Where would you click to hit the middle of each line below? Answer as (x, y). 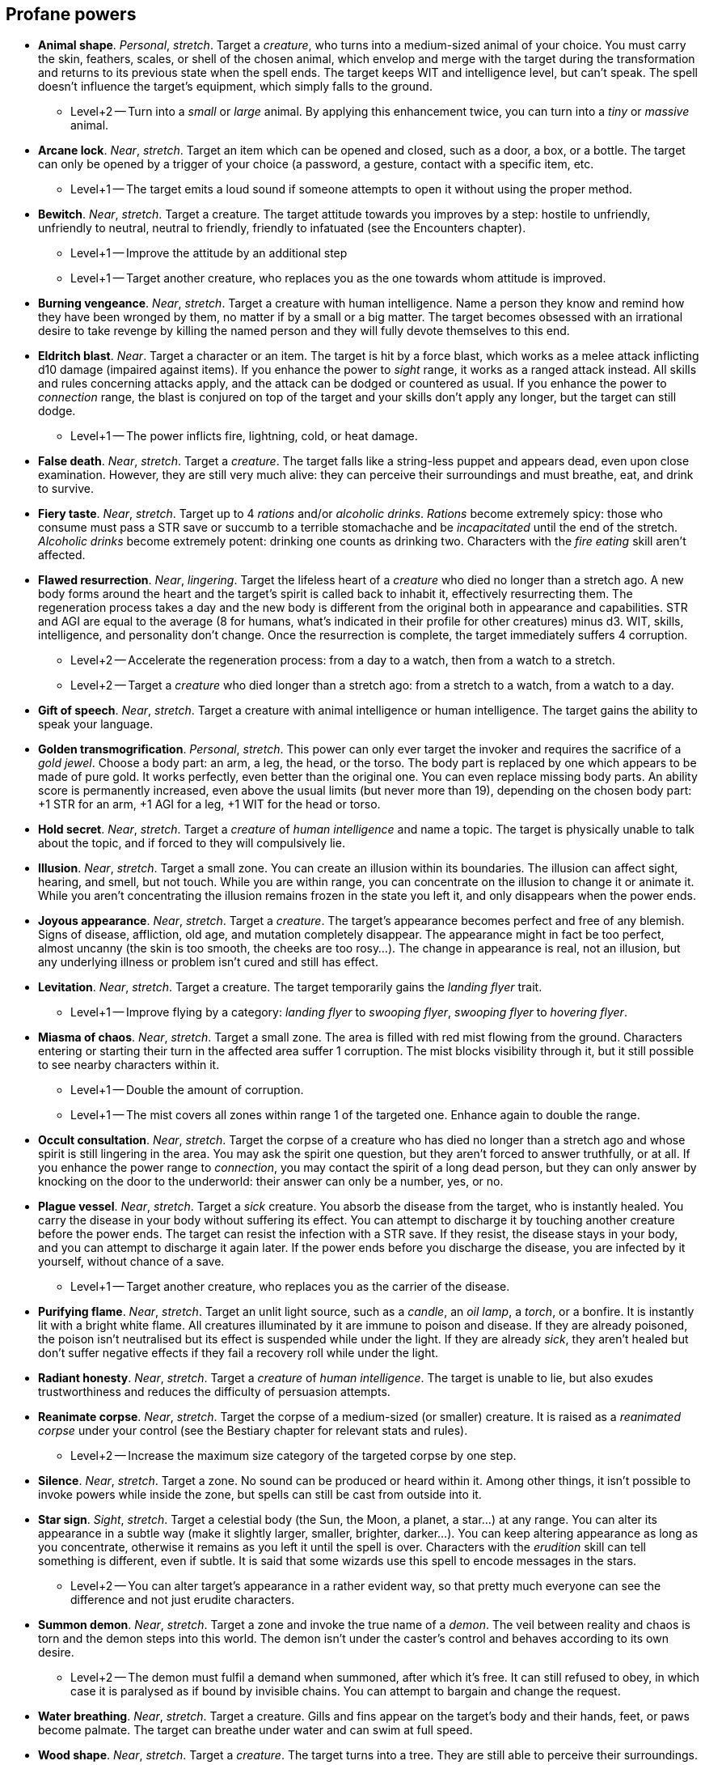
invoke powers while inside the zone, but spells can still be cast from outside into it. (260, 1495)
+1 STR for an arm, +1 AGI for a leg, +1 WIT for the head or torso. (209, 804)
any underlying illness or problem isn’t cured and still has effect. (208, 962)
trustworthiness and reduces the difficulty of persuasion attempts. (214, 1392)
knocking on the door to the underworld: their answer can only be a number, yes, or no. (271, 1182)
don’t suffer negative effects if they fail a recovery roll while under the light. (239, 1353)
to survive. (66, 489)
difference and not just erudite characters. (183, 1600)
